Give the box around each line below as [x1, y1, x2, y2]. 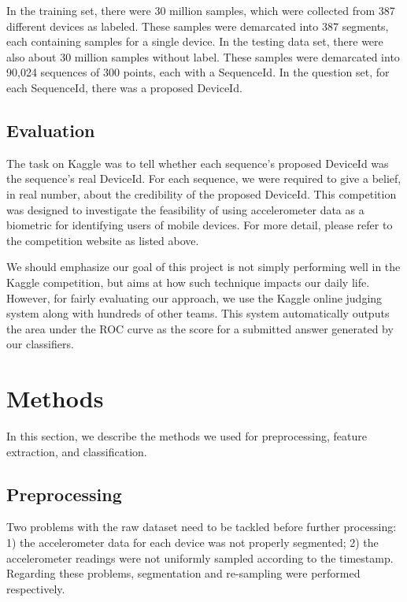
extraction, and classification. [6, 443, 147, 459]
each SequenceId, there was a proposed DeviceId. [6, 79, 242, 95]
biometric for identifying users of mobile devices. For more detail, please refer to [6, 217, 393, 233]
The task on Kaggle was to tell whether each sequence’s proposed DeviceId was [6, 154, 389, 171]
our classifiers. [6, 336, 74, 352]
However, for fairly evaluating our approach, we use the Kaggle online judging [6, 289, 383, 306]
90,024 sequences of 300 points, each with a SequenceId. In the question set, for [6, 64, 390, 80]
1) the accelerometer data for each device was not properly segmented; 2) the [6, 534, 379, 550]
